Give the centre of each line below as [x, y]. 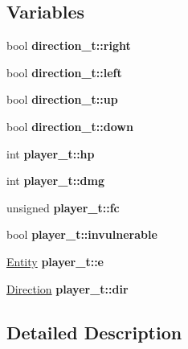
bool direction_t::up [62, 99]
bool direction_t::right [69, 45]
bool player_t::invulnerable [82, 234]
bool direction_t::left [64, 72]
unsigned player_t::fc [63, 207]
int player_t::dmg [56, 181]
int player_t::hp [51, 153]
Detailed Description [94, 332]
